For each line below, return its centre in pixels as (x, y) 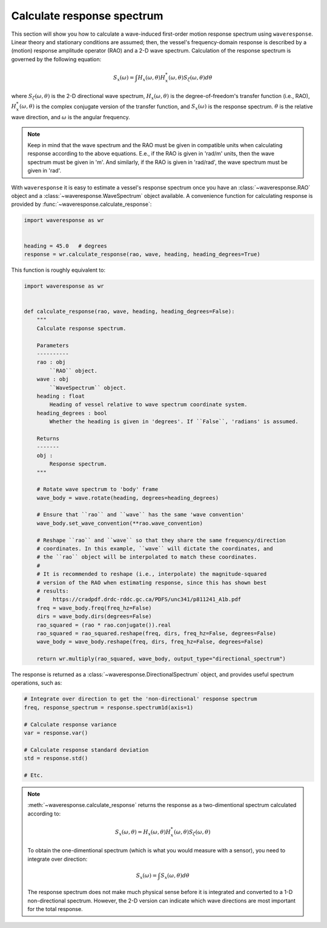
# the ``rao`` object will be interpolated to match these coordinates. (147, 557)
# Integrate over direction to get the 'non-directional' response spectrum (140, 699)
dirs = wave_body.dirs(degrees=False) (94, 617)
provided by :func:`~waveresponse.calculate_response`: (81, 204)
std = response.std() (56, 759)
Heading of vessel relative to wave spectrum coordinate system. (148, 405)
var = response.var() (56, 733)
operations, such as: (37, 683)
